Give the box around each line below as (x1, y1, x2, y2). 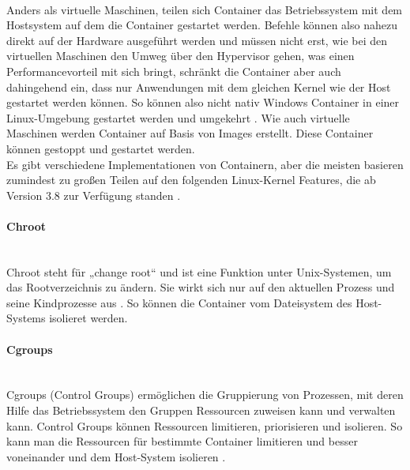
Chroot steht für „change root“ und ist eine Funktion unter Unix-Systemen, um (6, 263, 392, 280)
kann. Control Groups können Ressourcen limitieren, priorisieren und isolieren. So (6, 417, 403, 434)
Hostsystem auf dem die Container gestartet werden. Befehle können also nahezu (6, 17, 397, 33)
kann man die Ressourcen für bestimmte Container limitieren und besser (6, 433, 358, 449)
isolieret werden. (49, 310, 128, 326)
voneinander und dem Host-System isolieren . (6, 448, 226, 464)
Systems (6, 310, 46, 326)
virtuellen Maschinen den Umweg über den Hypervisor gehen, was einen (6, 47, 355, 64)
